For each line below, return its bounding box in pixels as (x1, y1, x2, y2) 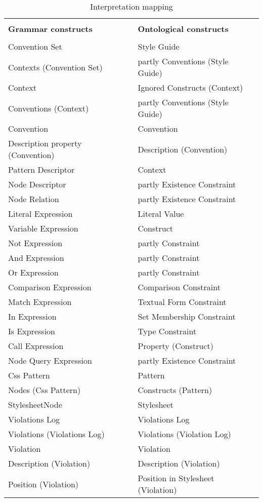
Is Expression (8, 325, 55, 337)
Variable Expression (8, 222, 78, 234)
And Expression (8, 252, 64, 263)
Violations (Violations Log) (8, 428, 105, 440)
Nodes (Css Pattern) (8, 384, 81, 396)
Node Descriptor (8, 178, 66, 190)
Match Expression (8, 296, 72, 307)
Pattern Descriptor (8, 164, 75, 175)
